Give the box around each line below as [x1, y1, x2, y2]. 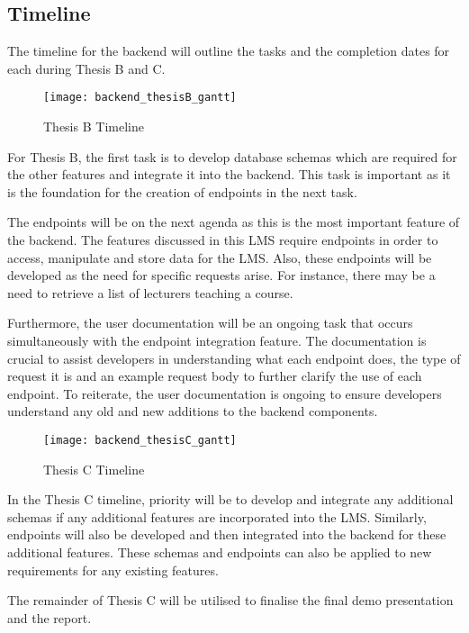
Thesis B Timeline [43, 117, 144, 136]
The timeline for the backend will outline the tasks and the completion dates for [7, 41, 450, 60]
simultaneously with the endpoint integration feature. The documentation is [7, 330, 427, 349]
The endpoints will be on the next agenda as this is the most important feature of [7, 213, 460, 231]
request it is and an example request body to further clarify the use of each [7, 366, 422, 385]
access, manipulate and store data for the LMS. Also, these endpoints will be [7, 248, 432, 267]
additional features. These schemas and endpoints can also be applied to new [7, 542, 432, 561]
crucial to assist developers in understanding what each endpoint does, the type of [7, 348, 461, 367]
